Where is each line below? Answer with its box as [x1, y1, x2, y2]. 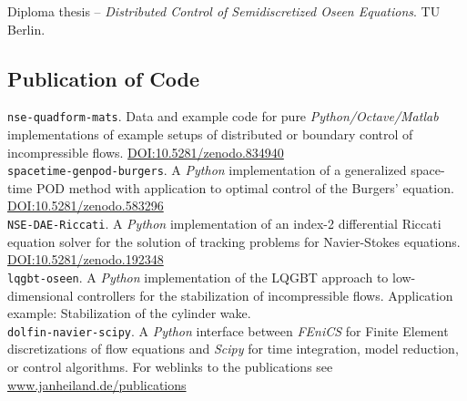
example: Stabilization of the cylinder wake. [7, 303, 251, 323]
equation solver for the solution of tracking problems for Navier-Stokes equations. [7, 231, 461, 251]
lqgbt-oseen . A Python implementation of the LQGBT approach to [7, 267, 389, 286]
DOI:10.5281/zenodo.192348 [7, 250, 164, 269]
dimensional [7, 285, 74, 304]
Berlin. [7, 19, 46, 38]
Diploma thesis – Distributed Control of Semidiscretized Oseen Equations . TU [7, 2, 441, 20]
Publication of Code [7, 64, 200, 92]
